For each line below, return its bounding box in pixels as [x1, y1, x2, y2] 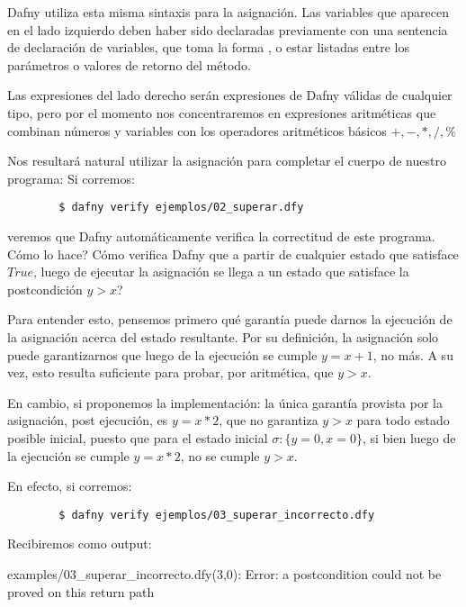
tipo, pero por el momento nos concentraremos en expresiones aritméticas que [7, 103, 436, 122]
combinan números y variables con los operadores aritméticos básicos [7, 121, 387, 140]
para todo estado [356, 411, 450, 430]
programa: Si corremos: [7, 168, 135, 187]
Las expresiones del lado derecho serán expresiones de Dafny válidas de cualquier [7, 86, 453, 104]
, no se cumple [180, 446, 260, 465]
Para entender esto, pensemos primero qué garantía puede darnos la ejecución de [7, 310, 453, 329]
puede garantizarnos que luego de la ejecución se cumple [7, 345, 318, 364]
